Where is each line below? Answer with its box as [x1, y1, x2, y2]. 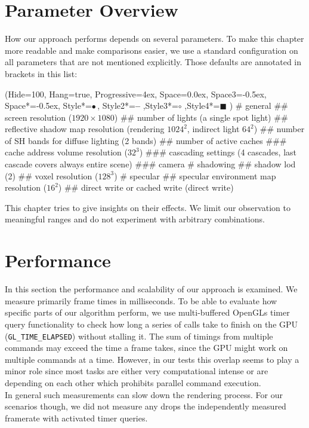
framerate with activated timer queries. [5, 411, 148, 424]
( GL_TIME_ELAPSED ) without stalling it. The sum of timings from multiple [5, 329, 273, 342]
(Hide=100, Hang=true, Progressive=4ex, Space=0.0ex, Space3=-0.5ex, [5, 87, 267, 100]
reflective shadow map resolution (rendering [5, 123, 165, 135]
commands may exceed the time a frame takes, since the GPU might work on [5, 341, 288, 354]
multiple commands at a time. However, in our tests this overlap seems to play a [5, 353, 299, 365]
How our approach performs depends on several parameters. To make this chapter [5, 32, 304, 45]
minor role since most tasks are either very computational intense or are [5, 365, 268, 377]
